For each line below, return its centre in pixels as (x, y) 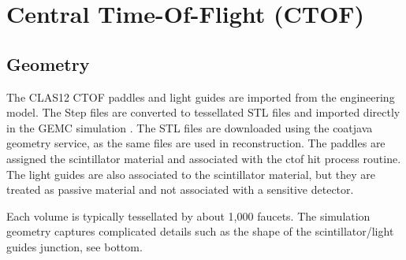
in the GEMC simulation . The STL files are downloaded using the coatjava (190, 127)
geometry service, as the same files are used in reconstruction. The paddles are (196, 143)
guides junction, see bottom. (74, 246)
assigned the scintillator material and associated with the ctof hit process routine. (204, 158)
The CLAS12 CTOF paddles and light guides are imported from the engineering (201, 97)
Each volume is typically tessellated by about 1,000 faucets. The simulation (188, 215)
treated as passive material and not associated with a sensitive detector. (180, 189)
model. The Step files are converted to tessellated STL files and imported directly (203, 112)
